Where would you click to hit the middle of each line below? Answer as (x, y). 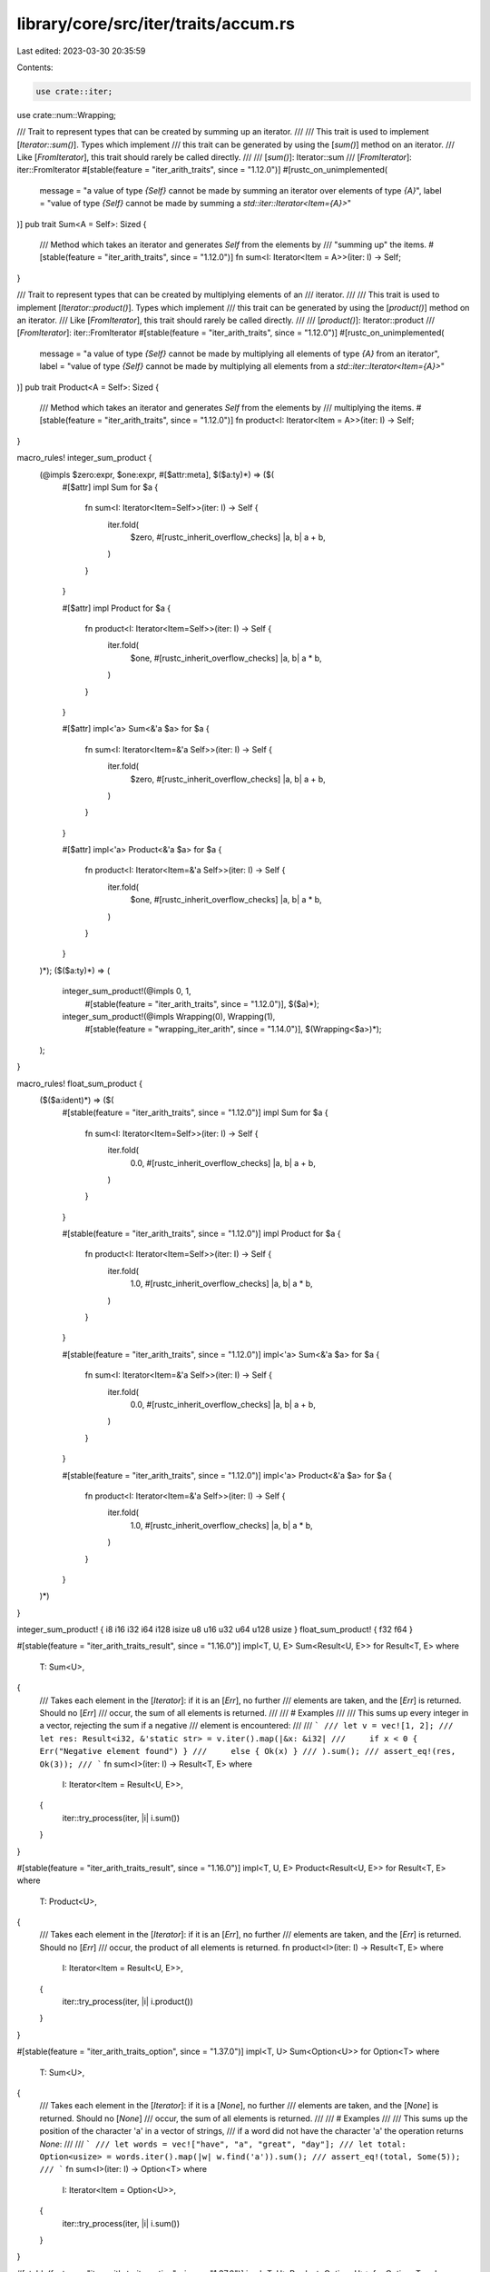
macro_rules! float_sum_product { (79, 1083)
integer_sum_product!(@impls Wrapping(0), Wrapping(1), (169, 1016)
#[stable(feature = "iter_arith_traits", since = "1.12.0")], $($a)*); (202, 1003)
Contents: (35, 67)
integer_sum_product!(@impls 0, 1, (127, 992)
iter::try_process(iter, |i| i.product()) (128, 2002)
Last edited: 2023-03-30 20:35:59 (81, 51)
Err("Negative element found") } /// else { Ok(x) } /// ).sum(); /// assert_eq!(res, (248, 1751)
